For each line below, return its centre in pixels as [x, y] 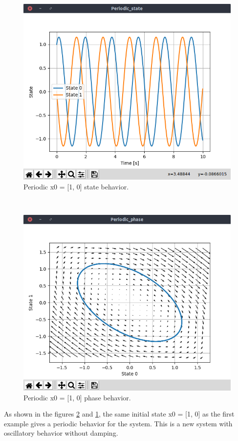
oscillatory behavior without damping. [61, 433]
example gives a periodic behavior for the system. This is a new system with [118, 423]
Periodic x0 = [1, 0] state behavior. [76, 186]
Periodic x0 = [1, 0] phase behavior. [77, 397]
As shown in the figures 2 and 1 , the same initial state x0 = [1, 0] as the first [119, 414]
